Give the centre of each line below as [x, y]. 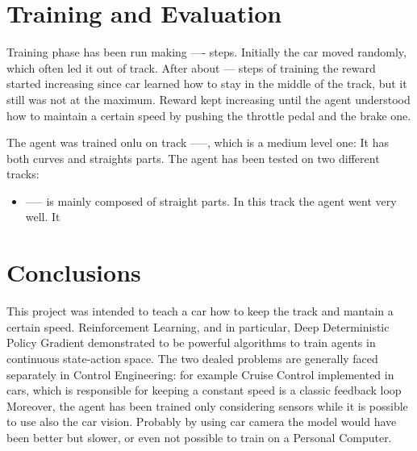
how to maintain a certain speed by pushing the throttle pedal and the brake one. [209, 115]
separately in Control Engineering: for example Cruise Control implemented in [200, 374]
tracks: [23, 174]
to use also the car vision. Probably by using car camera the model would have [202, 422]
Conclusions [74, 272]
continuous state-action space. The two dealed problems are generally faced [192, 358]
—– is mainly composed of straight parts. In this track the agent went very [211, 200]
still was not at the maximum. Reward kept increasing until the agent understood [208, 99]
